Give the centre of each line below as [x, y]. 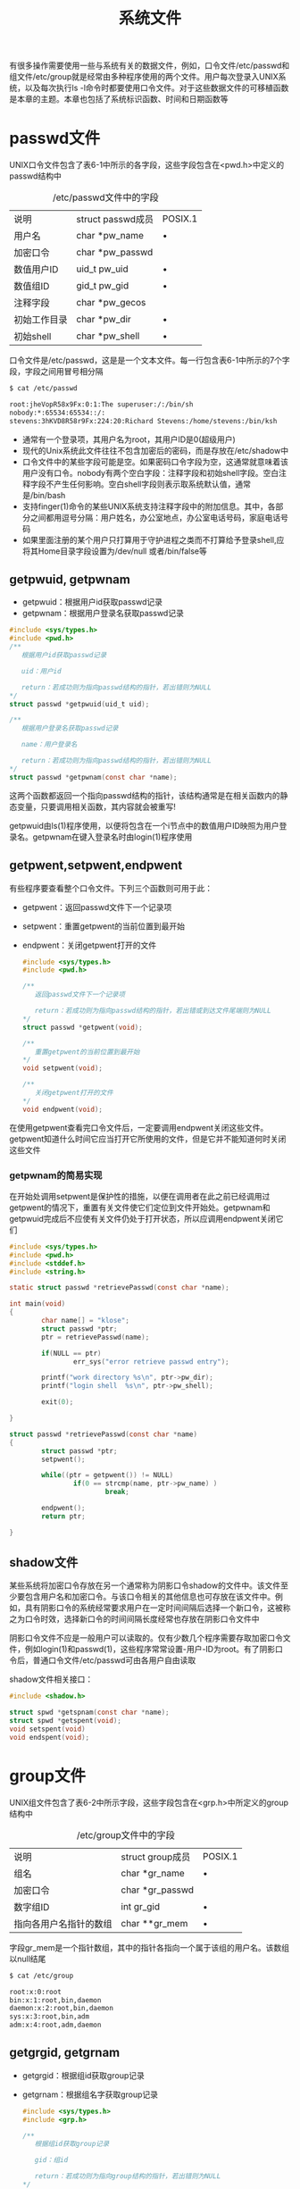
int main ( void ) [37, 1304]
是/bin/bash [44, 495]
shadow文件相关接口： [51, 1679]
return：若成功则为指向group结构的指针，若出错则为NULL [128, 2176]
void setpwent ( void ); [62, 1068]
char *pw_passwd [115, 253]
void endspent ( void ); [50, 1737]
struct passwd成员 [115, 220]
